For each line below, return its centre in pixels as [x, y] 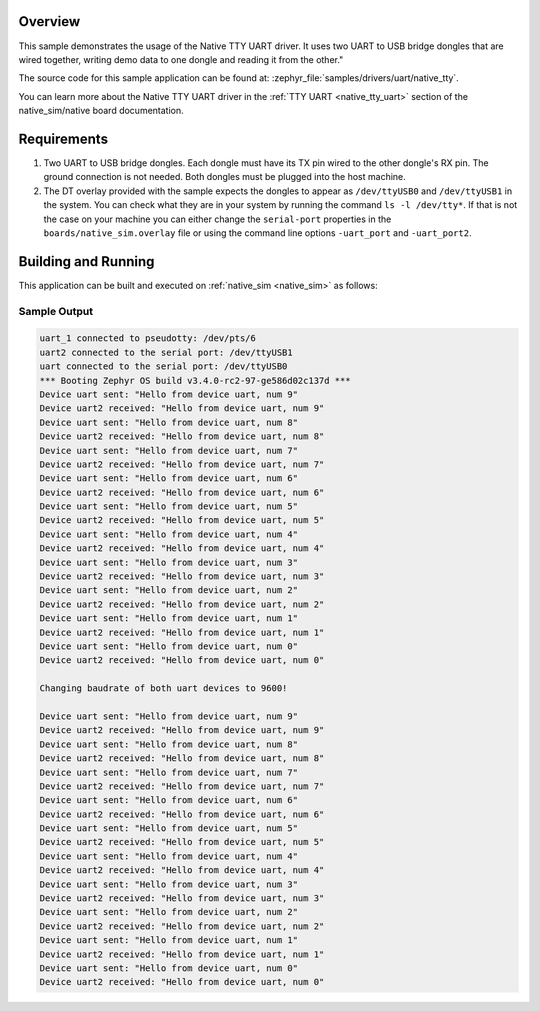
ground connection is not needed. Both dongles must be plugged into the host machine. [225, 177]
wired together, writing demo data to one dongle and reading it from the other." [181, 59]
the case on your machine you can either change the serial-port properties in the [217, 219]
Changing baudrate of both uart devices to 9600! [163, 688]
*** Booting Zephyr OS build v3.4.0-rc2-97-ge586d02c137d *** [195, 380]
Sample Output [56, 311]
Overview [49, 21]
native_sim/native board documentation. [101, 111]
